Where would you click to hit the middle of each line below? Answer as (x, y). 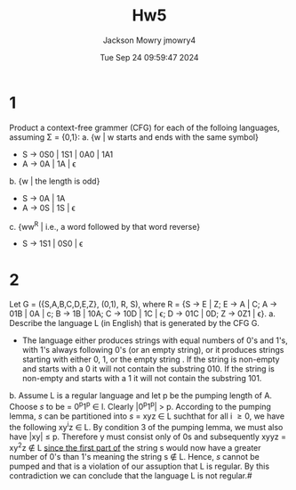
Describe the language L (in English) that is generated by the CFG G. (135, 323)
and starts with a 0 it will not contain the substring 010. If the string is (148, 369)
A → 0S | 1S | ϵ (48, 208)
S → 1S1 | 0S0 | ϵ (52, 244)
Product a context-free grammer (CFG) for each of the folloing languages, (144, 127)
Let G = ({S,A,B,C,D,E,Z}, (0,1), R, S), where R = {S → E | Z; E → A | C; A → (144, 305)
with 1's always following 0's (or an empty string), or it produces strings (153, 350)
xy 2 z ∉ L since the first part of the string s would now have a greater (135, 446)
